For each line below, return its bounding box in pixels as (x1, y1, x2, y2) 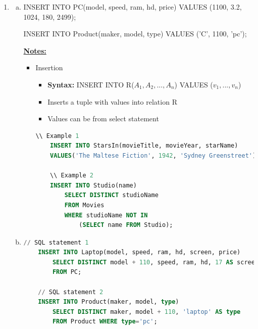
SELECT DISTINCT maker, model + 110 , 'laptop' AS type (52, 308, 241, 315)
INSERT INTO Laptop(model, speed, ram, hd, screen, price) (38, 249, 241, 256)
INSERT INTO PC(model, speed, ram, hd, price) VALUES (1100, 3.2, (23, 2, 242, 12)
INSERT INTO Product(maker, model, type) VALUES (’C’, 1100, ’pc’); (23, 28, 247, 39)
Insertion (35, 62, 63, 73)
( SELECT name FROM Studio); (79, 221, 173, 229)
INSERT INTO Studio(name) (50, 181, 137, 189)
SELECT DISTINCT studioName (64, 192, 159, 199)
